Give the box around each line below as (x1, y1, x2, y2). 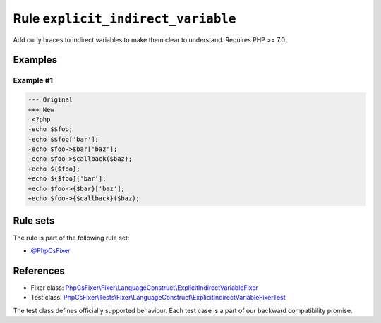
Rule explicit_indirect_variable (13, 11, 236, 26)
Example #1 (13, 75, 53, 85)
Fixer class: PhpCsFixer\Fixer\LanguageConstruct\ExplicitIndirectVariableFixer (30, 283, 259, 292)
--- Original (28, 96, 73, 104)
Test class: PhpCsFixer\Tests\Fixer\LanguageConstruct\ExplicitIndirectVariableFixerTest (30, 293, 286, 302)
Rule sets (13, 215, 55, 227)
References (13, 264, 65, 276)
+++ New (28, 106, 54, 114)
